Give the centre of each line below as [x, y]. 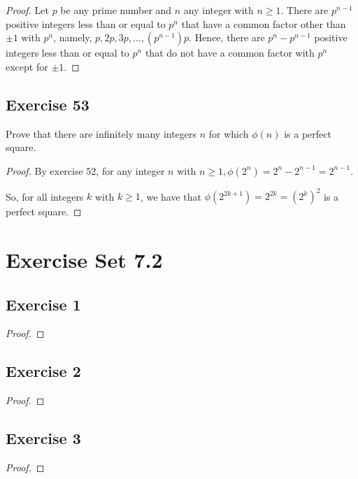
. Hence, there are [227, 37]
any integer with [219, 10]
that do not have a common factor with [230, 53]
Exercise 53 [48, 104]
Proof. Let [27, 10]
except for [27, 66]
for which [229, 133]
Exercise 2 [43, 371]
